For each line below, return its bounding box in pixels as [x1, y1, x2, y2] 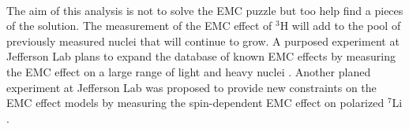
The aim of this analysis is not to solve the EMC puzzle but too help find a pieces [6, 2, 403, 18]
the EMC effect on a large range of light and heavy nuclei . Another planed [6, 63, 371, 79]
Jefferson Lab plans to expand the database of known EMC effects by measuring [6, 48, 396, 64]
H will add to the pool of [280, 17, 401, 34]
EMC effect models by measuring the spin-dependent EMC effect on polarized [6, 94, 385, 111]
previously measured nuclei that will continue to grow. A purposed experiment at [6, 32, 400, 49]
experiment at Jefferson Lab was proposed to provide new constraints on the [6, 79, 377, 95]
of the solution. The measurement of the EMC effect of [6, 17, 272, 34]
